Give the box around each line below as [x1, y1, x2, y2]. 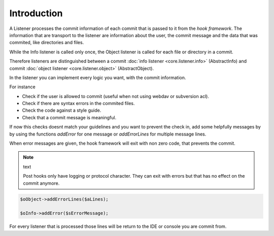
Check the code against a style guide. [22, 107, 101, 114]
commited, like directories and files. [9, 40, 84, 46]
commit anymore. [23, 180, 60, 186]
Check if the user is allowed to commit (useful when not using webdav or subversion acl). [22, 93, 209, 99]
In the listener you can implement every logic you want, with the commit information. [9, 74, 186, 81]
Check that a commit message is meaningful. [22, 114, 117, 120]
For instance [9, 84, 36, 90]
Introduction [9, 8, 63, 19]
